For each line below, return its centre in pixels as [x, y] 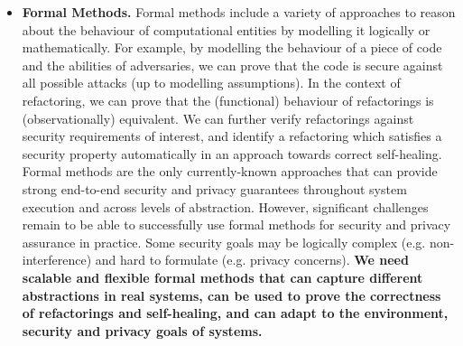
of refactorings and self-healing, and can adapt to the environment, [235, 313]
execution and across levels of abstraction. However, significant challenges [225, 206]
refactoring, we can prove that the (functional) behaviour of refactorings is [228, 100]
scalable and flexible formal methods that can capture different [222, 277]
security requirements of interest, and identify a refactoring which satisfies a [232, 136]
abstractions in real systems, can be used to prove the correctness [231, 295]
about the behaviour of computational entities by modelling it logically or [226, 29]
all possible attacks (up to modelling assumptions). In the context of [211, 83]
